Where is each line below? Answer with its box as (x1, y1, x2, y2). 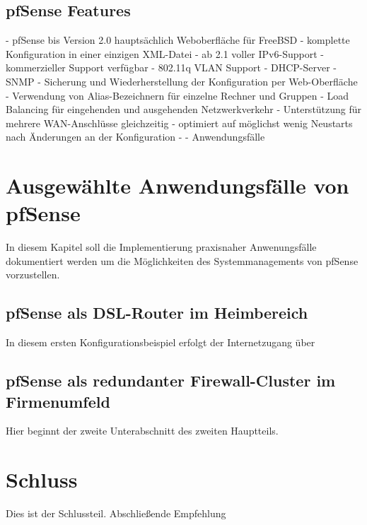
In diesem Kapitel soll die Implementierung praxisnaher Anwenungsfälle (6, 240, 317, 254)
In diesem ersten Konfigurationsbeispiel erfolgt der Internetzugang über (6, 335, 315, 350)
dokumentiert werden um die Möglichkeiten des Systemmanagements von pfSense (6, 253, 359, 268)
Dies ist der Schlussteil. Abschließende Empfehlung (6, 506, 226, 521)
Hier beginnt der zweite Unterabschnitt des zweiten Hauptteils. (6, 423, 279, 438)
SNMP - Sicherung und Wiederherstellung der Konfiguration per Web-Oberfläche (6, 73, 358, 88)
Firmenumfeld (6, 390, 110, 412)
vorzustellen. (6, 267, 60, 282)
